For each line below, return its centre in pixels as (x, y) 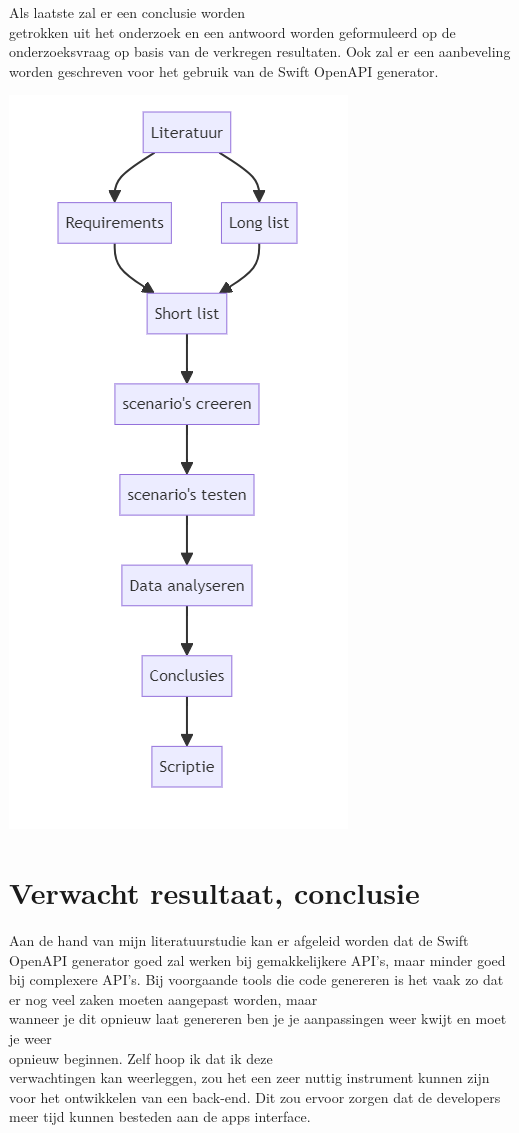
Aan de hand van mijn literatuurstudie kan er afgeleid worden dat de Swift (239, 940)
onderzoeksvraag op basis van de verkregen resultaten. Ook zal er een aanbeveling (260, 51)
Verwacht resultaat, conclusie (214, 892)
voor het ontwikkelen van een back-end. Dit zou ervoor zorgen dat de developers (255, 1096)
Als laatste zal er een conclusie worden (127, 12)
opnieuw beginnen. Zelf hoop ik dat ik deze (141, 1057)
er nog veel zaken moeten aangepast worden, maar (163, 998)
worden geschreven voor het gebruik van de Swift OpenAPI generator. (224, 70)
